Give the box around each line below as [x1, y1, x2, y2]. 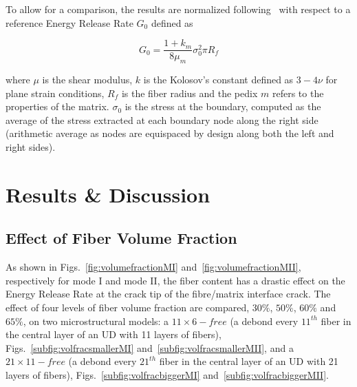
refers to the [272, 85, 324, 100]
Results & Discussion [6, 180, 210, 208]
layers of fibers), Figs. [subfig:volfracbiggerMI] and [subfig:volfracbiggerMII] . [6, 367, 329, 381]
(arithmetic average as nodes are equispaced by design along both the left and [6, 126, 334, 140]
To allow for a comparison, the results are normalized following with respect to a [6, 2, 351, 16]
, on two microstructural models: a [23, 313, 169, 328]
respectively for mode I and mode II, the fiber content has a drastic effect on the [6, 273, 345, 287]
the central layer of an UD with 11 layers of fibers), [6, 327, 221, 342]
